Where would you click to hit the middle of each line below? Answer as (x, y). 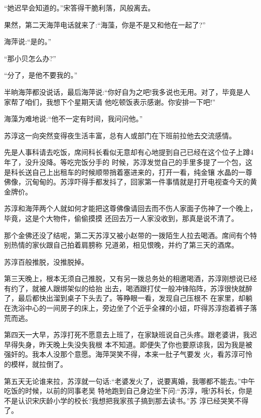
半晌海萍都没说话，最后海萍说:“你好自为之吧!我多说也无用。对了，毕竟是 (124, 91)
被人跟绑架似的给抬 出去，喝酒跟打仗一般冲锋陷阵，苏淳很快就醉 (146, 288)
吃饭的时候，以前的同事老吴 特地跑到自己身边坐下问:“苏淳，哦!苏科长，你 (125, 391)
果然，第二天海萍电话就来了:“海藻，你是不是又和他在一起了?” (105, 24)
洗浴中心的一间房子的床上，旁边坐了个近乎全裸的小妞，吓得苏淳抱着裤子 (130, 308)
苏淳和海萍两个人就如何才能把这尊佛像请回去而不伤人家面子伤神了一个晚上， (130, 208)
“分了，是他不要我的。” (41, 75)
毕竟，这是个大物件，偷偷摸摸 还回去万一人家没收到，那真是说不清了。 (121, 218)
